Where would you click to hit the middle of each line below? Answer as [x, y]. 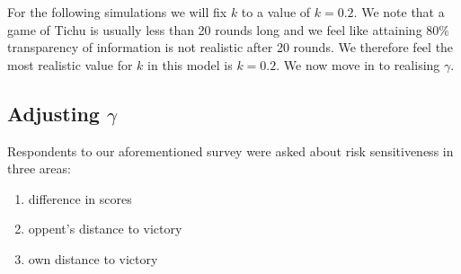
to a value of [276, 12]
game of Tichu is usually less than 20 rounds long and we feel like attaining [215, 29]
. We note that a [399, 12]
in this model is [190, 64]
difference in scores [80, 198]
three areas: [39, 168]
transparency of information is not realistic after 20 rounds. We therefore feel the [230, 47]
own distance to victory [93, 258]
